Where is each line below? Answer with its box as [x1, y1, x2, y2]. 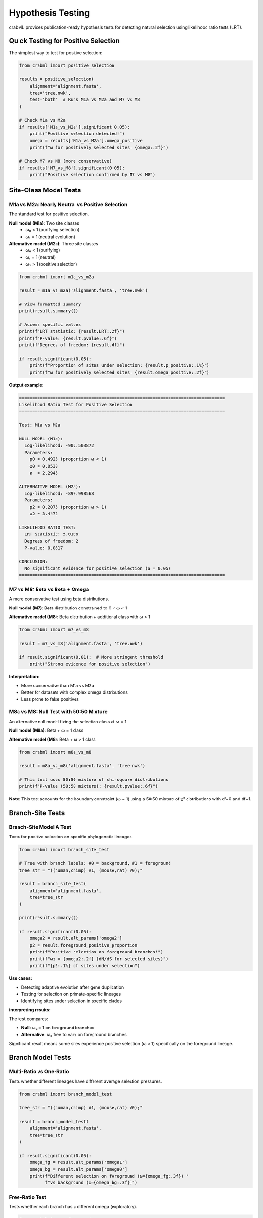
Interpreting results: [9, 1007, 51, 1013]
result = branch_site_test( [19, 881, 86, 887]
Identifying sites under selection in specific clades [21, 998, 122, 1004]
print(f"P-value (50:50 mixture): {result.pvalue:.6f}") [19, 783, 158, 789]
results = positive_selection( [19, 76, 94, 82]
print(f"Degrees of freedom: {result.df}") [19, 343, 125, 348]
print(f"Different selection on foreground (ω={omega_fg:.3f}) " [29, 1173, 189, 1179]
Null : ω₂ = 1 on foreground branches [21, 1025, 94, 1030]
